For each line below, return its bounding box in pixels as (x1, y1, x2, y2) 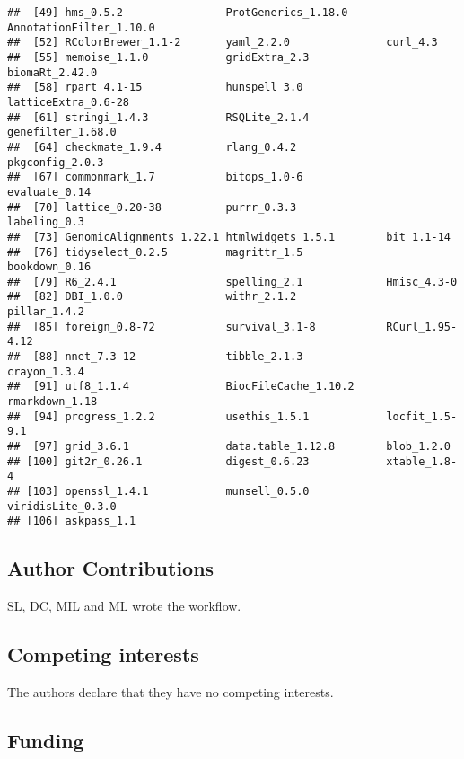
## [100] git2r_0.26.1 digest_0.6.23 (7, 455, 310, 468)
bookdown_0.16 (7, 260, 92, 274)
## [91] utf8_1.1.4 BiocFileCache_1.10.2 (7, 380, 355, 393)
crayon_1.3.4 (7, 365, 84, 378)
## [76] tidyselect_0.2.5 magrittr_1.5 (7, 245, 303, 259)
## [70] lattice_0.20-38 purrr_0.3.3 (7, 200, 297, 214)
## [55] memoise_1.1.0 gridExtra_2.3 (7, 50, 310, 64)
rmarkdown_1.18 (7, 395, 98, 409)
